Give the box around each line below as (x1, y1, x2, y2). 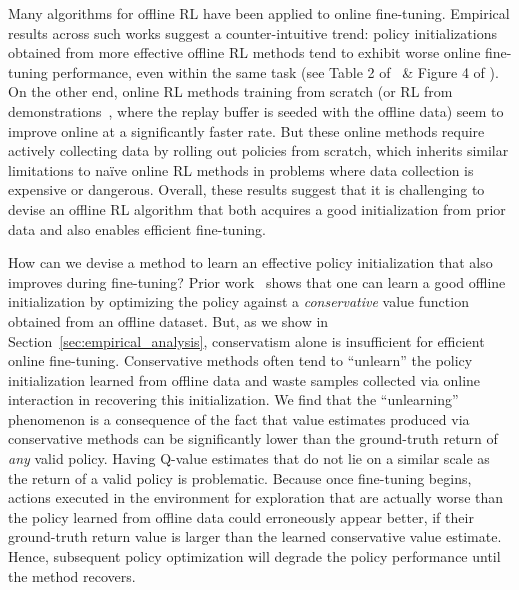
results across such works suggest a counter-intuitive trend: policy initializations (8, 22, 497, 43)
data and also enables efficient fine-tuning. (8, 218, 266, 239)
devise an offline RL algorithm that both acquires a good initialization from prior (8, 198, 506, 219)
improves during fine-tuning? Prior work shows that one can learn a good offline (8, 271, 506, 292)
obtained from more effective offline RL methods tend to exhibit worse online (8, 42, 481, 63)
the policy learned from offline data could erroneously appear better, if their (8, 506, 474, 527)
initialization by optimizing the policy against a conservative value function (8, 291, 469, 312)
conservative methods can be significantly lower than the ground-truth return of (8, 428, 498, 449)
